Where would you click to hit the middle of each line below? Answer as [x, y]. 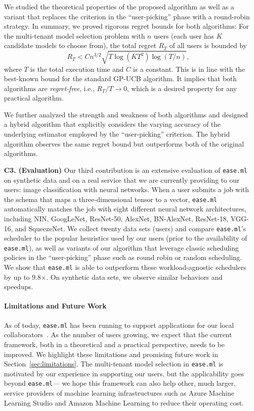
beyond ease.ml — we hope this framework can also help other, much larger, [120, 383]
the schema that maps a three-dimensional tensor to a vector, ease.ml [111, 199]
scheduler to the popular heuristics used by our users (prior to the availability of [126, 238]
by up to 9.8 [22, 277]
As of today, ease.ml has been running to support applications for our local [119, 325]
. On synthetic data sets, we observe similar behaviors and [134, 277]
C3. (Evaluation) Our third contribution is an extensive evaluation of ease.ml [126, 170]
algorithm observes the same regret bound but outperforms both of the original [124, 143]
